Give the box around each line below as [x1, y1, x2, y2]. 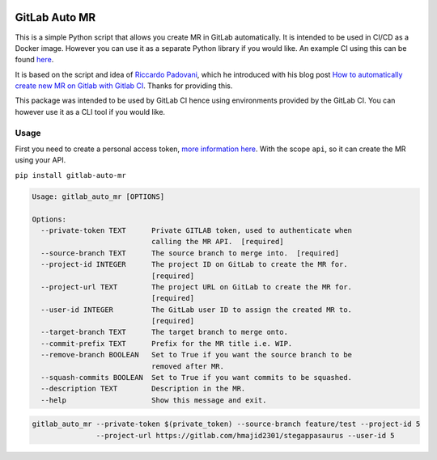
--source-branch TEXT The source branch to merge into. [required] [40, 248, 340, 258]
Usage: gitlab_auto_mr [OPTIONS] [32, 192, 165, 201]
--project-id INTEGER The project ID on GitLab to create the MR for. [40, 260, 348, 269]
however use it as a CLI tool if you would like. [15, 107, 166, 116]
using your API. [15, 155, 66, 165]
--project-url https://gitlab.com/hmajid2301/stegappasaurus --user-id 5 [95, 431, 396, 440]
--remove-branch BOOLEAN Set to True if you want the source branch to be [40, 350, 352, 360]
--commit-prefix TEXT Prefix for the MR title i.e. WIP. [40, 339, 293, 348]
